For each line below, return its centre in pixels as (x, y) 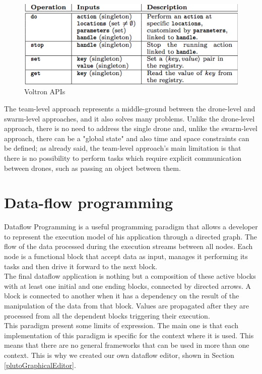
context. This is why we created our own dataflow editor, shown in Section (119, 355)
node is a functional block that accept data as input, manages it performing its (126, 256)
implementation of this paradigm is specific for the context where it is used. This (129, 335)
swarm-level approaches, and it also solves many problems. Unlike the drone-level (129, 118)
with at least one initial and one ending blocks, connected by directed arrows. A (127, 286)
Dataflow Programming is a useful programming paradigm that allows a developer (131, 227)
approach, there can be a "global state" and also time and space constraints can (127, 138)
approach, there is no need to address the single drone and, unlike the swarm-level (131, 128)
